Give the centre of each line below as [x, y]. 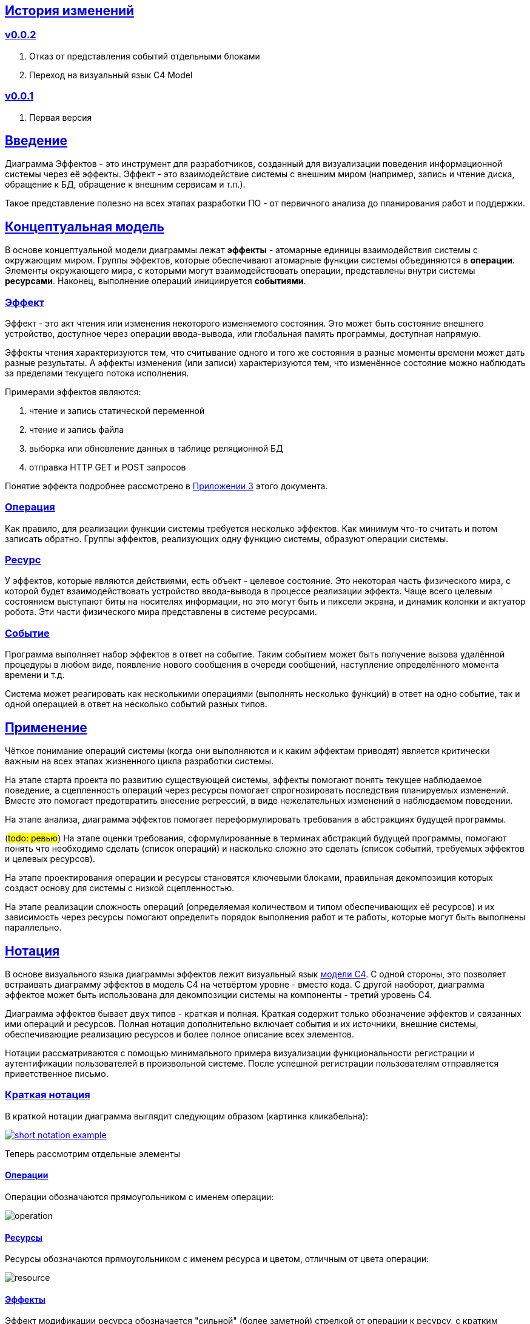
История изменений [70, 11]
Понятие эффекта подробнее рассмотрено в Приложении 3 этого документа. [166, 486]
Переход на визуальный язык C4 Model [111, 75]
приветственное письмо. [57, 1073]
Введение [36, 140]
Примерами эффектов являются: [73, 392]
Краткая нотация [48, 1095]
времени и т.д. [35, 675]
